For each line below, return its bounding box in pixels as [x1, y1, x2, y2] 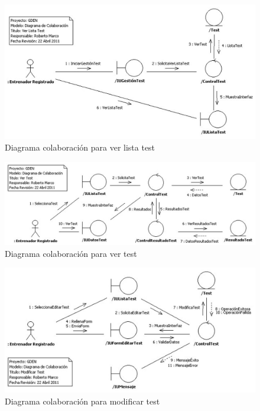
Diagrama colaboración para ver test [5, 247, 137, 259]
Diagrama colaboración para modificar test [5, 394, 160, 407]
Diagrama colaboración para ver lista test [5, 141, 155, 153]
